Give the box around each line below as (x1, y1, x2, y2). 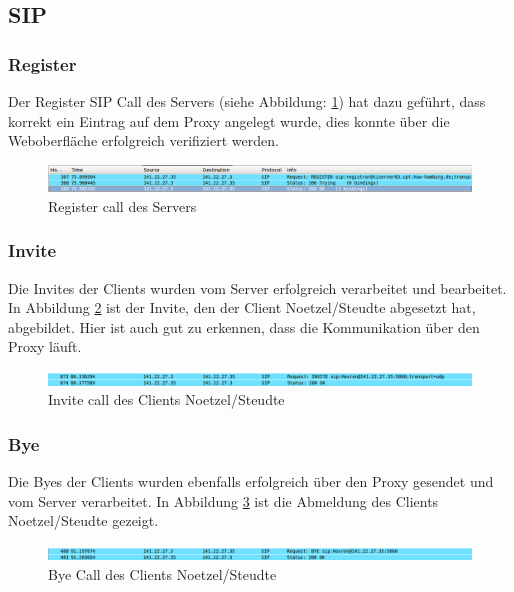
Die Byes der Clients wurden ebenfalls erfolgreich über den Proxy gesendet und (8, 471, 494, 492)
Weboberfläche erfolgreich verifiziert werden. (8, 130, 279, 151)
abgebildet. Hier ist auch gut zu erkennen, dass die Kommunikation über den (8, 316, 480, 337)
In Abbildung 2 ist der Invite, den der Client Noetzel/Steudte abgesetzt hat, (8, 297, 476, 318)
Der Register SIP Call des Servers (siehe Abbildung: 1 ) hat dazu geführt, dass (8, 91, 486, 111)
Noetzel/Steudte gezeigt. (8, 510, 159, 531)
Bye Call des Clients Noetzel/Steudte (48, 563, 277, 584)
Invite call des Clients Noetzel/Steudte (48, 389, 285, 410)
